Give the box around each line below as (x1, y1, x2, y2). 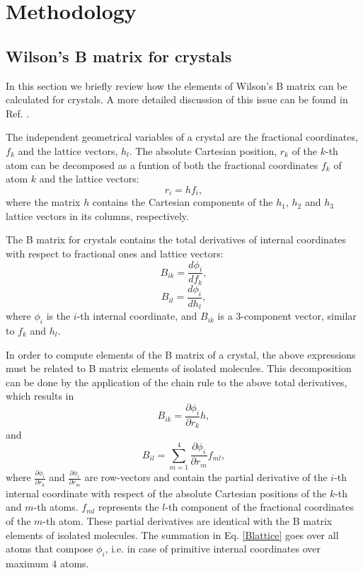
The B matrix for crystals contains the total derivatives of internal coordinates (6, 232, 347, 247)
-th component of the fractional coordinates (165, 499, 354, 514)
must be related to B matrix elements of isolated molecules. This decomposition (6, 361, 352, 376)
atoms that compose (6, 541, 93, 556)
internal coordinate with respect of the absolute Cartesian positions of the (6, 485, 327, 500)
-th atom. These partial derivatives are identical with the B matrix (42, 514, 333, 528)
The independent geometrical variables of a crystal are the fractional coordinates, (6, 129, 358, 144)
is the (46, 308, 71, 323)
